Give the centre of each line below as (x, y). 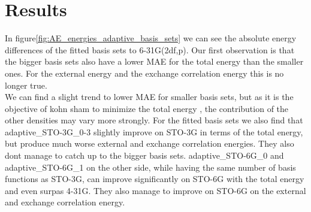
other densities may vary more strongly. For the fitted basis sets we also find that (154, 120)
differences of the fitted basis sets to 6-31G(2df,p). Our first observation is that (150, 49)
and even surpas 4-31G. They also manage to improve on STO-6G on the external (155, 190)
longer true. (26, 85)
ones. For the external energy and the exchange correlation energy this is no (144, 73)
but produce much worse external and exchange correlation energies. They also (150, 143)
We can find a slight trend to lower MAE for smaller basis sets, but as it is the (149, 97)
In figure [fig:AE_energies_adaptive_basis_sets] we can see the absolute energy (151, 38)
